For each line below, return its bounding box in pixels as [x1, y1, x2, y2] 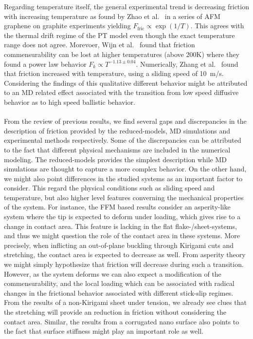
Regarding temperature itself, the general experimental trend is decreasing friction [4, 1, 249, 11]
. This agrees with [190, 20, 244, 31]
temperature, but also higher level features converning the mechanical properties [4, 192, 244, 202]
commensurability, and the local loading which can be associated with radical [4, 278, 235, 288]
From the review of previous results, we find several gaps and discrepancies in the [4, 116, 247, 126]
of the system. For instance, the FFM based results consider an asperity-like [4, 202, 231, 212]
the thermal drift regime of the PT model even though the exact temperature [4, 30, 235, 40]
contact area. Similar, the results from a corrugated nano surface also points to [4, 316, 239, 326]
